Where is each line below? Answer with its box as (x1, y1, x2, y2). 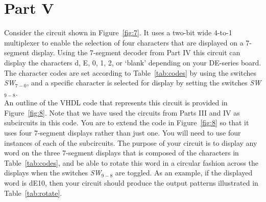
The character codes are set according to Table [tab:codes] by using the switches (4, 67, 257, 78)
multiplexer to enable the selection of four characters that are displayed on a (4, 37, 244, 48)
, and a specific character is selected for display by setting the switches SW (27, 77, 261, 88)
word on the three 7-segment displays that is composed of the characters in (4, 147, 239, 158)
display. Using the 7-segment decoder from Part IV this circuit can (32, 47, 240, 58)
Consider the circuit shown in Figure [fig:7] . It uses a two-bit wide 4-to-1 (4, 27, 232, 38)
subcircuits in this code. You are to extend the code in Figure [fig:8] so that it (4, 117, 249, 128)
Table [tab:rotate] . (4, 187, 62, 198)
